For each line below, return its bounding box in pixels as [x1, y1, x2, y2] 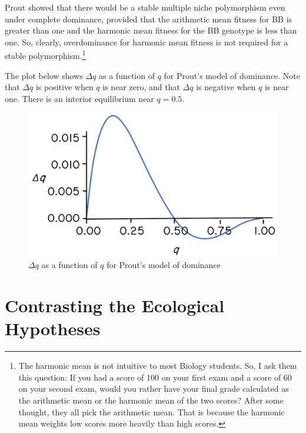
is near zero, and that [102, 81, 180, 93]
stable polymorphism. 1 [5, 48, 86, 62]
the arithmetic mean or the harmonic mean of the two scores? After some [18, 394, 284, 406]
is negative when [196, 81, 256, 93]
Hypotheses [5, 316, 101, 341]
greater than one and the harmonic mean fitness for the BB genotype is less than [5, 24, 297, 37]
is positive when [35, 81, 94, 93]
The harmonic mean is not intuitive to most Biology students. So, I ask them [18, 359, 297, 372]
